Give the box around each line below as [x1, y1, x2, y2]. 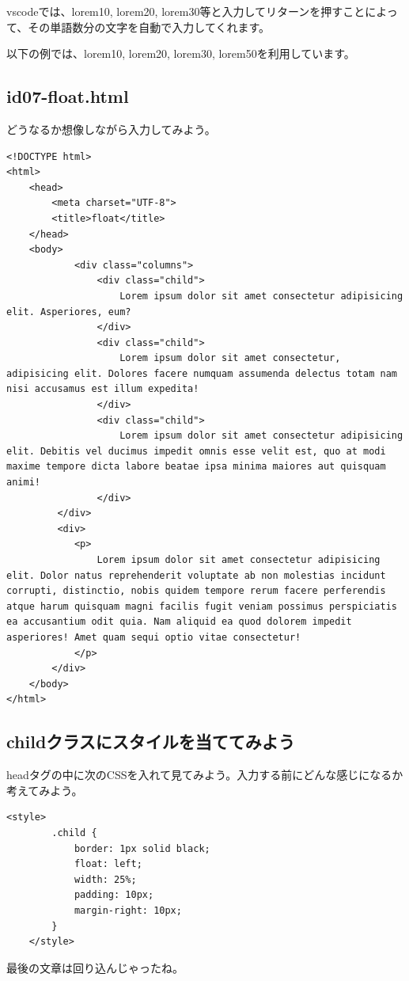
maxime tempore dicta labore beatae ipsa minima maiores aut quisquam [6, 461, 386, 473]
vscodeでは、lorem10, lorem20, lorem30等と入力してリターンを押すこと [6, 3, 365, 19]
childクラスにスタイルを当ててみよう [6, 729, 295, 754]
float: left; [74, 858, 142, 870]
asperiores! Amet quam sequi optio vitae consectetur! [6, 631, 301, 643]
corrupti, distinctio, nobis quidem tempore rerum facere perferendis [6, 585, 386, 597]
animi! [6, 477, 40, 489]
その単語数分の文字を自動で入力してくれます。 [28, 18, 271, 35]
